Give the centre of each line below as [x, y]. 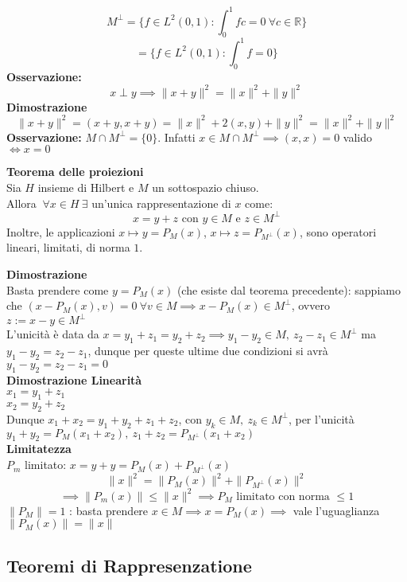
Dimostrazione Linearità [74, 379]
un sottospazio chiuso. [205, 187]
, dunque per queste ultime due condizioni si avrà [208, 351]
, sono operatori [338, 231]
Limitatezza [39, 449]
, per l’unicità [321, 418]
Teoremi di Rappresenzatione [129, 565]
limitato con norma [283, 496]
